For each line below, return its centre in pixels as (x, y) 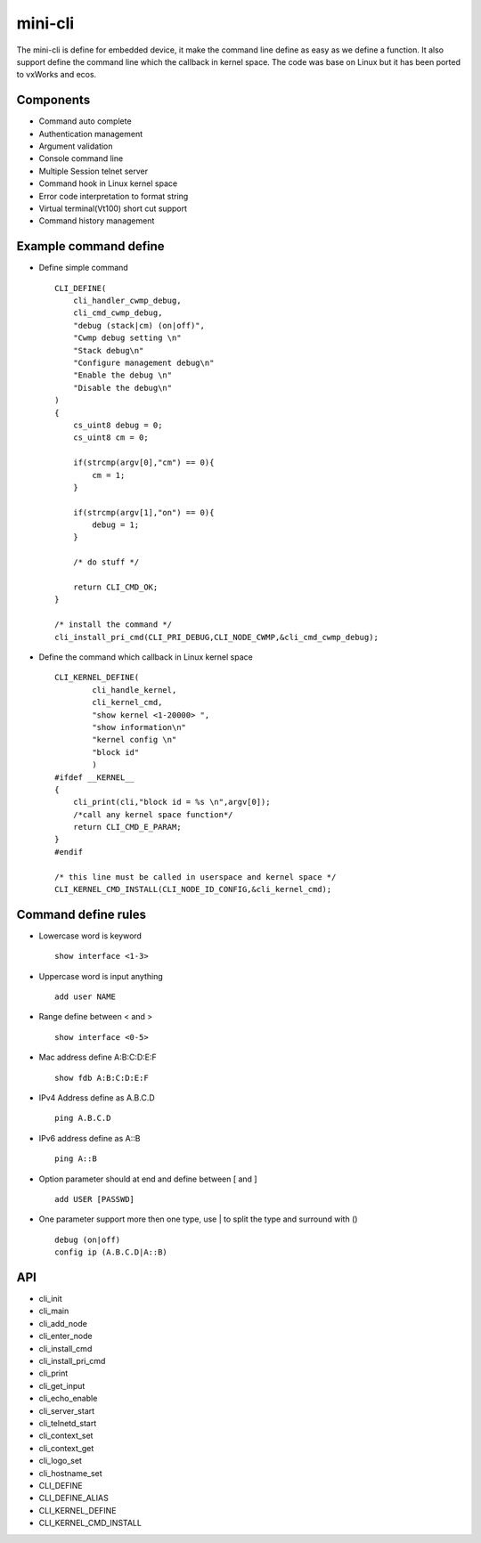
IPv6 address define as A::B (90, 1138)
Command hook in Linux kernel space (108, 183)
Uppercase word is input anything (101, 976)
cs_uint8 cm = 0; (110, 438)
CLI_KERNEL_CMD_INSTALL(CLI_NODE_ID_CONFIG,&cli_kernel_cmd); (193, 889)
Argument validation (76, 146)
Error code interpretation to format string (114, 196)
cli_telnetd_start (68, 1423)
